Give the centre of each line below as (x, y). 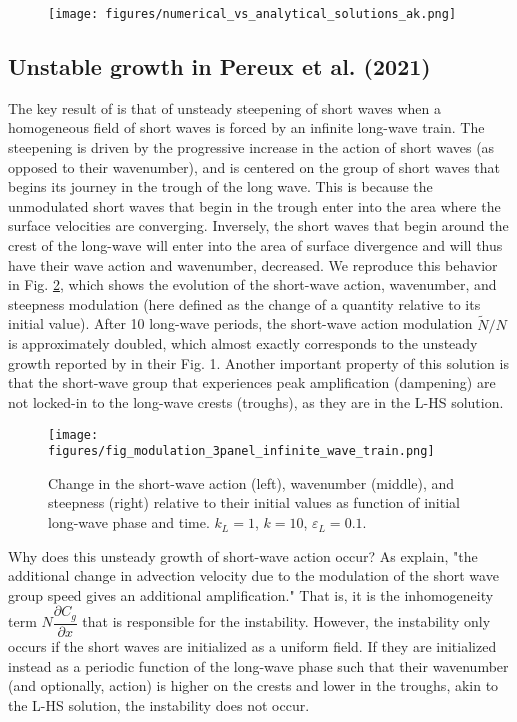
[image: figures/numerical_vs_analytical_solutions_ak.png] (252, 14)
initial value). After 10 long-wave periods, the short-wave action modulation (240, 323)
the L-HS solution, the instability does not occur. (159, 704)
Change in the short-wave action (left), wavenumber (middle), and (251, 482)
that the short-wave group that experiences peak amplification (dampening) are (252, 382)
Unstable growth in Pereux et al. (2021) (219, 66)
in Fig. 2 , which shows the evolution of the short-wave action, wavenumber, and (252, 284)
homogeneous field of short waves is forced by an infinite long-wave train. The (246, 127)
